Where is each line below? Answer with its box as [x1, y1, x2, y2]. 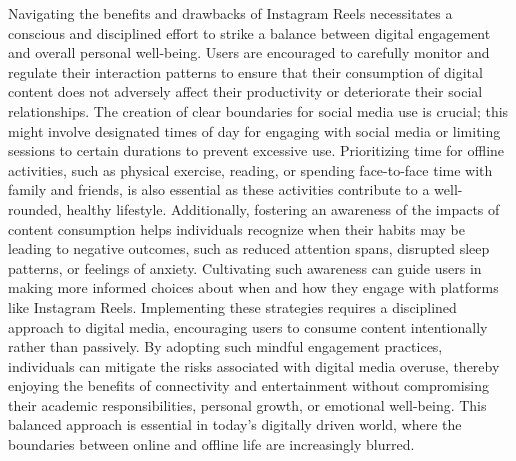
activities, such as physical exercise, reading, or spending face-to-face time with [8, 159, 493, 180]
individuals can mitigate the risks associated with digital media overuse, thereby [8, 355, 500, 376]
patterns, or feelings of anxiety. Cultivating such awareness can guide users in [8, 257, 482, 278]
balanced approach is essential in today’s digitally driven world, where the [8, 414, 462, 435]
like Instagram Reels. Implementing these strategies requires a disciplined [8, 296, 457, 317]
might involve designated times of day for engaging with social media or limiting [8, 120, 501, 141]
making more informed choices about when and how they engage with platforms [8, 277, 499, 298]
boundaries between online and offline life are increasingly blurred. [8, 434, 415, 455]
